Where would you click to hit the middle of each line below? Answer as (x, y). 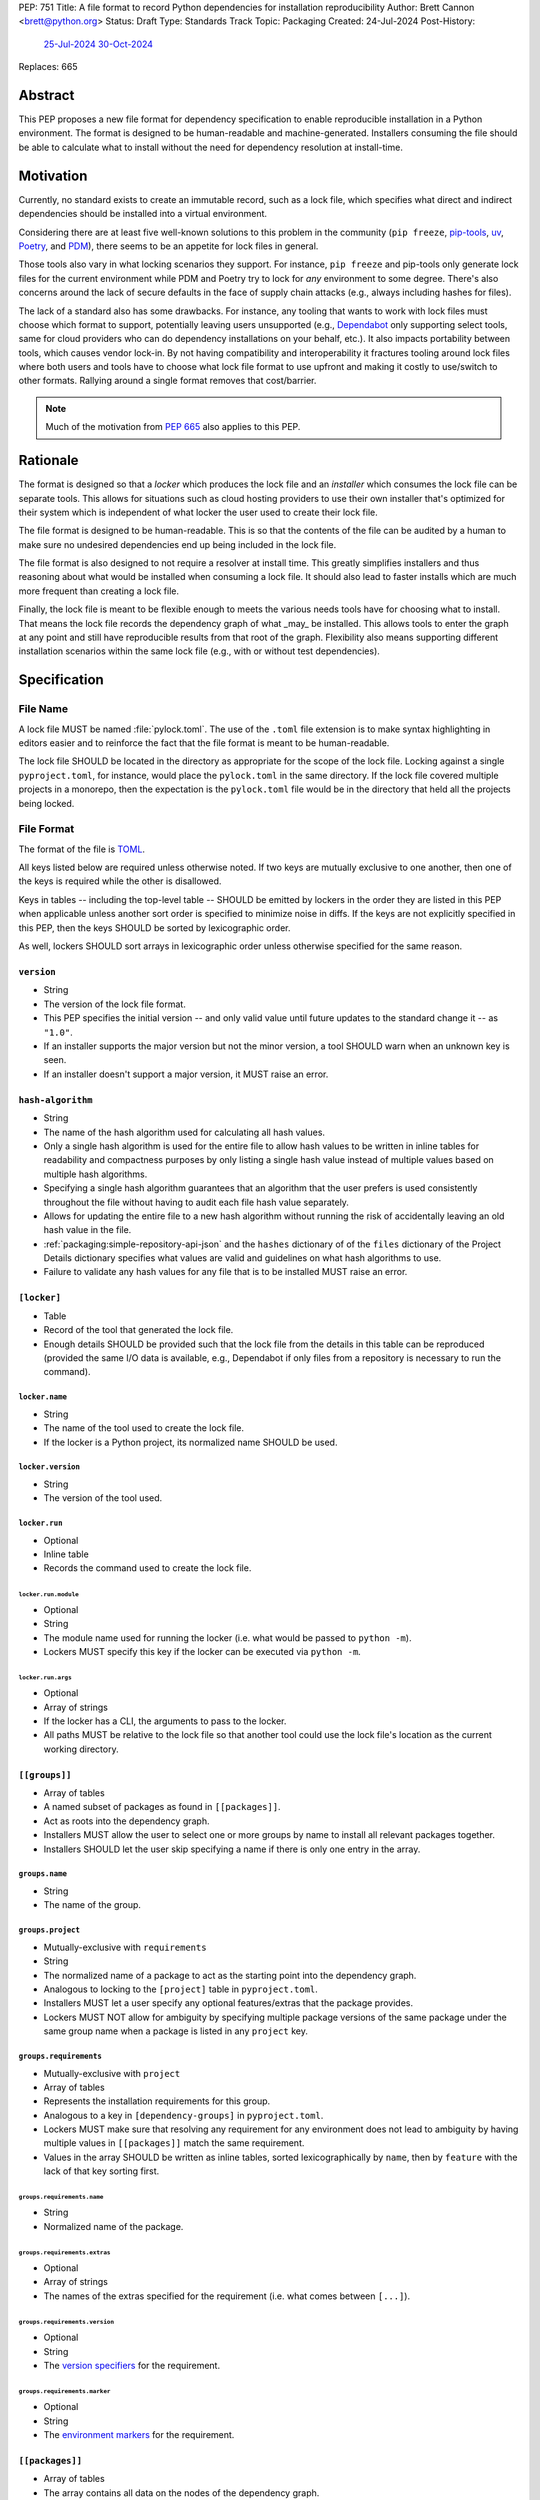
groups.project (49, 1930)
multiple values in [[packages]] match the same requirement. (174, 2143)
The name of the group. (92, 1905)
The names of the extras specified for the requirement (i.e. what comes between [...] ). (226, 2296)
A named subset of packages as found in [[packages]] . (162, 1807)
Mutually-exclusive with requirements (125, 1947)
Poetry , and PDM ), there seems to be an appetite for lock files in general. (168, 246)
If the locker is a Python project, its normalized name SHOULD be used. (190, 1442)
